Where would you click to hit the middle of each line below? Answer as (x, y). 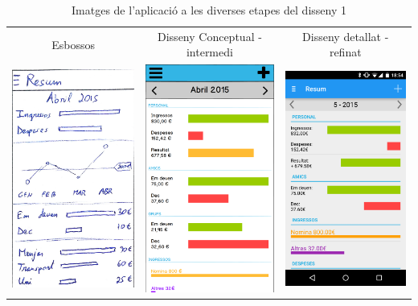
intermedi (209, 52)
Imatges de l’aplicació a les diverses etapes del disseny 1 (209, 10)
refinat (345, 52)
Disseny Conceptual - (210, 36)
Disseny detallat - (346, 36)
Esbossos (74, 44)
